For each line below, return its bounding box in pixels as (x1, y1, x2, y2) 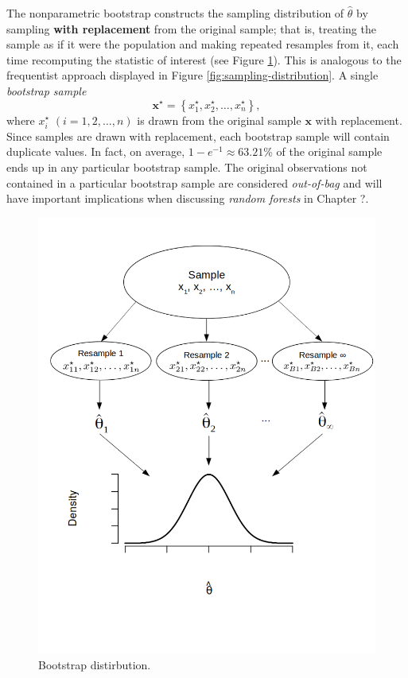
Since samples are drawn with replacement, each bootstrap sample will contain (6, 127, 390, 144)
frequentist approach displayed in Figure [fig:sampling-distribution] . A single (6, 67, 379, 83)
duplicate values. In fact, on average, (6, 143, 185, 160)
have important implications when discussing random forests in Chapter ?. (6, 190, 369, 207)
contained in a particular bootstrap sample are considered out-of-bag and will (6, 174, 383, 191)
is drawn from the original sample (137, 111, 301, 128)
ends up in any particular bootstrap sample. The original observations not (6, 158, 367, 175)
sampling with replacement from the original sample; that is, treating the (6, 20, 376, 37)
